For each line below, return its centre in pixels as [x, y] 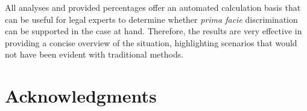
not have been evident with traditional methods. [94, 54]
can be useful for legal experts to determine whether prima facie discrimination [151, 19]
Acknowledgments [81, 96]
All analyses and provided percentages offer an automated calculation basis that [153, 7]
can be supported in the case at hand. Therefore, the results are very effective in [153, 31]
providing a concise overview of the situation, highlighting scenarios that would [151, 42]
